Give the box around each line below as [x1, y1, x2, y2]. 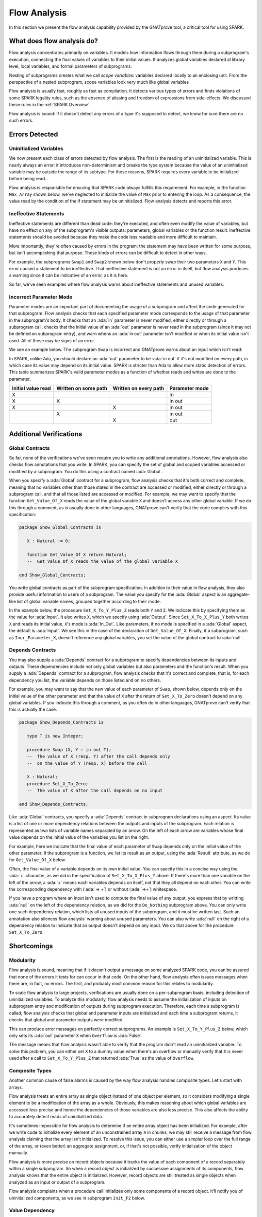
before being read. [9, 176, 46, 182]
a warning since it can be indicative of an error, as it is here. [9, 273, 129, 278]
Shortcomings [9, 942, 53, 950]
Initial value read [12, 385, 51, 392]
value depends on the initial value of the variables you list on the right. [9, 834, 149, 840]
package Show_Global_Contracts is [19, 525, 101, 530]
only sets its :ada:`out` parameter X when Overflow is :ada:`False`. [9, 1033, 143, 1038]
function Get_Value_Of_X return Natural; [27, 552, 127, 557]
